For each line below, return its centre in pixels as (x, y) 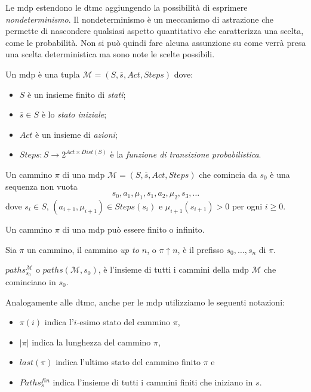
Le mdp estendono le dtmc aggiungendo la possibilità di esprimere (127, 7)
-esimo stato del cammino (124, 322)
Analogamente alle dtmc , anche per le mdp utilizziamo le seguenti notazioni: (145, 302)
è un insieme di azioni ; (76, 134)
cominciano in (31, 281)
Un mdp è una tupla (43, 74)
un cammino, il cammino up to (83, 249)
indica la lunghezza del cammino (91, 342)
